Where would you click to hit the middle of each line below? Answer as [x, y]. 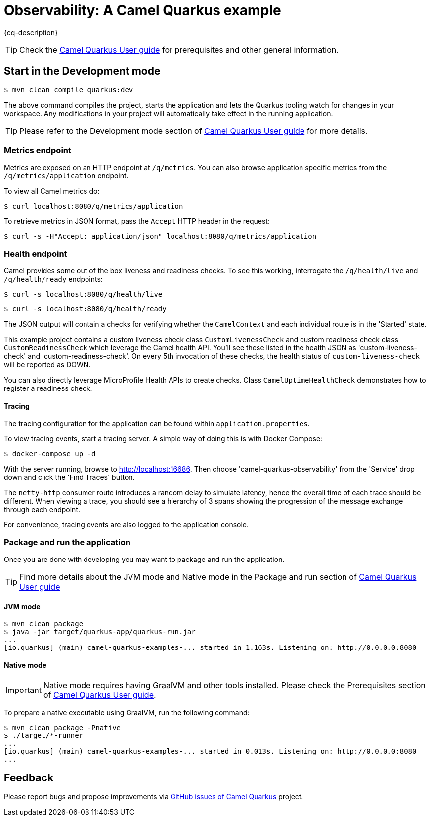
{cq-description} [31, 32]
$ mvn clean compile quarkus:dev [69, 90]
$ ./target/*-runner [44, 735]
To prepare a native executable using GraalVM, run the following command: [127, 712]
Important [23, 690]
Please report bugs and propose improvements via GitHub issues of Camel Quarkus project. [154, 797]
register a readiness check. [48, 388]
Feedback [29, 777]
